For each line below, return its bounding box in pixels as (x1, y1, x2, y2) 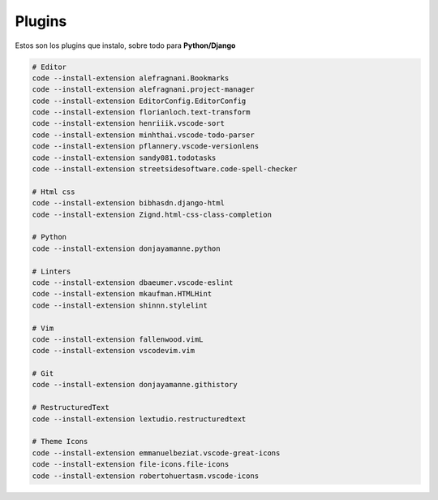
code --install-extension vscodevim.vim (32, 346, 195, 356)
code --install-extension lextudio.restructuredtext (32, 414, 247, 424)
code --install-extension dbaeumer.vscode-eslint (32, 278, 234, 287)
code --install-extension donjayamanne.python (32, 244, 221, 253)
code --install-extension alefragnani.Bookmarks (32, 73, 230, 83)
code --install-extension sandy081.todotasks (32, 153, 217, 162)
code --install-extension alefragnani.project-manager (32, 85, 255, 94)
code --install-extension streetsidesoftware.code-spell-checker (32, 165, 298, 174)
